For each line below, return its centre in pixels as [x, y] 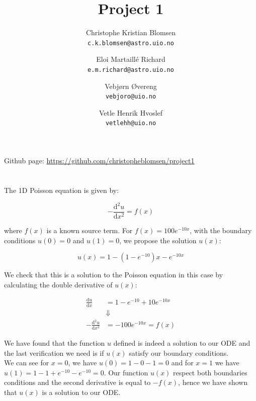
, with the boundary [221, 230]
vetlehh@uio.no [131, 123]
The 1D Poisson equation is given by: [62, 190]
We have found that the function [55, 343]
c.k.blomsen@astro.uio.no [131, 43]
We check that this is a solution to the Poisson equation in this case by [114, 275]
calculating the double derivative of [58, 284]
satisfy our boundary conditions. [179, 353]
